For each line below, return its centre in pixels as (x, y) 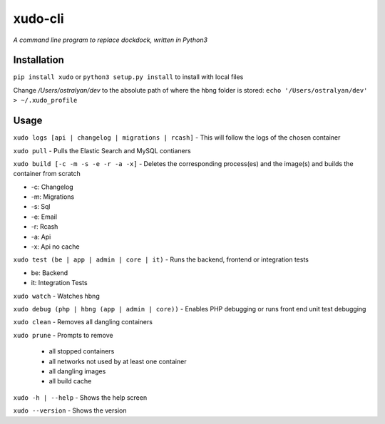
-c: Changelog (52, 187)
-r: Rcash (45, 227)
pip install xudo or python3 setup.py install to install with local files (128, 77)
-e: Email (44, 217)
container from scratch (47, 174)
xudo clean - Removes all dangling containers (83, 322)
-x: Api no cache (55, 247)
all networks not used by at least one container (118, 361)
